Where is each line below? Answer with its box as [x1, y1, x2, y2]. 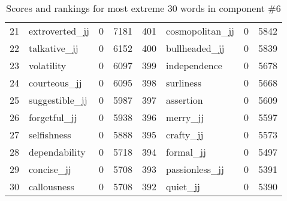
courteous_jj [29, 76, 82, 89]
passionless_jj [166, 162, 224, 176]
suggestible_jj [29, 93, 87, 107]
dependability [29, 145, 86, 159]
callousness [29, 180, 74, 193]
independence [166, 58, 222, 72]
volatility [29, 58, 67, 72]
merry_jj [166, 110, 204, 124]
